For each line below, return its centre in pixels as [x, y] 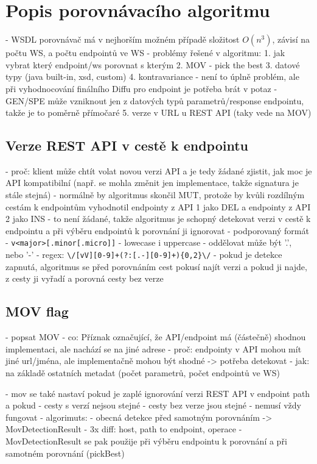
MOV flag [37, 311]
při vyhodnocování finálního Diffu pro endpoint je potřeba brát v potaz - [141, 88]
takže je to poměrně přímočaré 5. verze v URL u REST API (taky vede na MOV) [158, 112]
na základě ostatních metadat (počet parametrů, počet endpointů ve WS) [143, 372]
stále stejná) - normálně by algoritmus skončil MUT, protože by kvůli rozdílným [155, 195]
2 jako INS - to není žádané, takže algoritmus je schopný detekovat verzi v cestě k [158, 219]
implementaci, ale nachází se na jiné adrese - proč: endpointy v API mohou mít [154, 348]
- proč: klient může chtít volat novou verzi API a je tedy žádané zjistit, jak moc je [159, 170]
